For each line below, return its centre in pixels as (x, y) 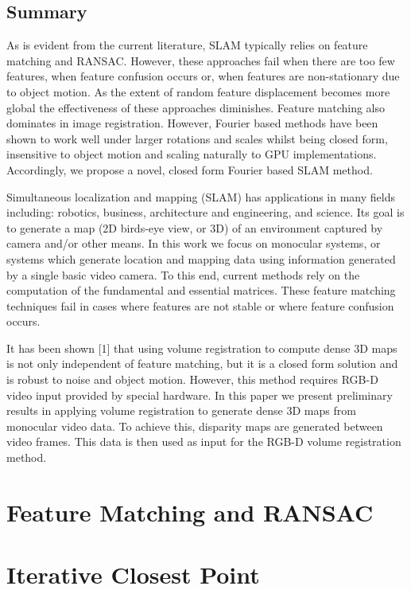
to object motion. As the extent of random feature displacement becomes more (198, 91)
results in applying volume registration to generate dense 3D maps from (181, 410)
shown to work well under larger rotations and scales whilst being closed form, (197, 138)
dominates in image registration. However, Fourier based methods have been (192, 123)
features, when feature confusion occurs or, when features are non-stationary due (203, 76)
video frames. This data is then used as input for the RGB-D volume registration (204, 442)
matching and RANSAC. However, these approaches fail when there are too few (201, 60)
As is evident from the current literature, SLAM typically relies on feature (187, 45)
